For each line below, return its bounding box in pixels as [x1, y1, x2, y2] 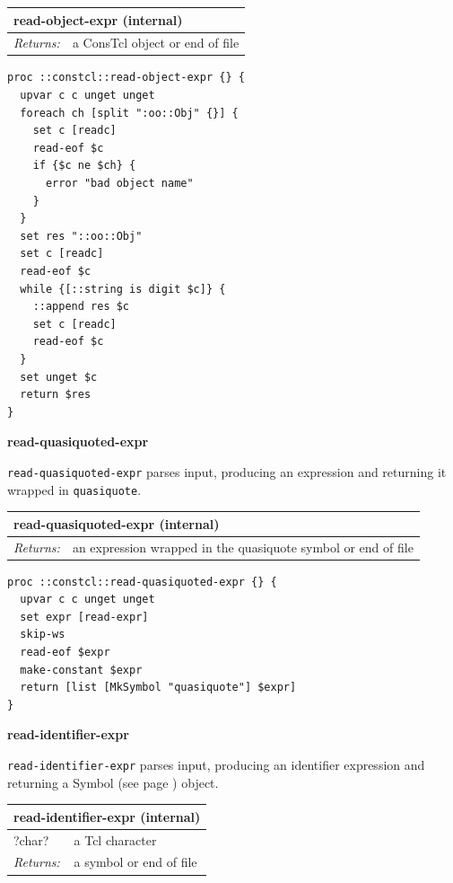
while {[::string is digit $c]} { [20, 282, 226, 296]
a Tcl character [74, 830, 157, 849]
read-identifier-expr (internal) [13, 807, 201, 826]
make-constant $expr [20, 663, 143, 676]
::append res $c [32, 300, 130, 313]
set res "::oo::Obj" [20, 229, 143, 243]
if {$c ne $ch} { [32, 159, 136, 172]
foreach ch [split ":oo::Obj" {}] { [20, 106, 239, 119]
